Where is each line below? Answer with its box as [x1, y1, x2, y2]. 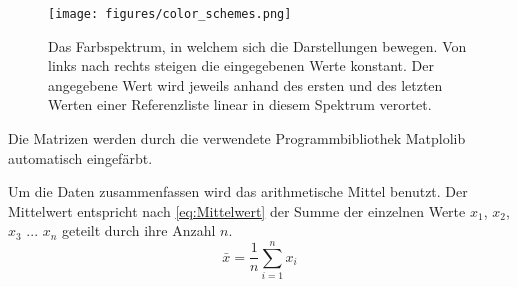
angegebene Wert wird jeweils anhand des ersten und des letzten [48, 74, 443, 95]
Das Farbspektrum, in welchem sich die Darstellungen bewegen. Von [48, 35, 467, 56]
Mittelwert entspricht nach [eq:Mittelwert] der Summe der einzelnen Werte [8, 200, 466, 221]
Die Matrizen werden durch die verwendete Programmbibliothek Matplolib [8, 128, 466, 149]
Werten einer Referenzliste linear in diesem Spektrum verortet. [48, 94, 432, 115]
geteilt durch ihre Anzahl [62, 220, 216, 241]
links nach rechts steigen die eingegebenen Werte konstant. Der [48, 55, 434, 76]
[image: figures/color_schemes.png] [48, 7, 292, 21]
